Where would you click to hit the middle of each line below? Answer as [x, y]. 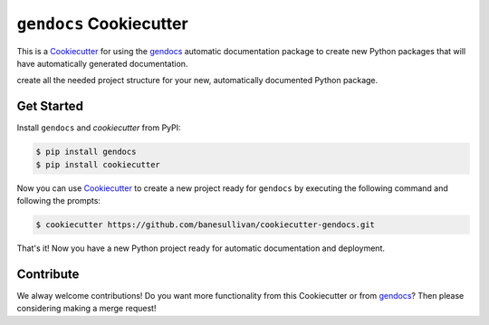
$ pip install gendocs [86, 152]
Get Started [50, 106]
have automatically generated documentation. [102, 63]
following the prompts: [59, 200]
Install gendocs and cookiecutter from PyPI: [99, 128]
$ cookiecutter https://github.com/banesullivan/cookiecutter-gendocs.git [206, 225]
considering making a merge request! [86, 309]
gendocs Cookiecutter [103, 24]
